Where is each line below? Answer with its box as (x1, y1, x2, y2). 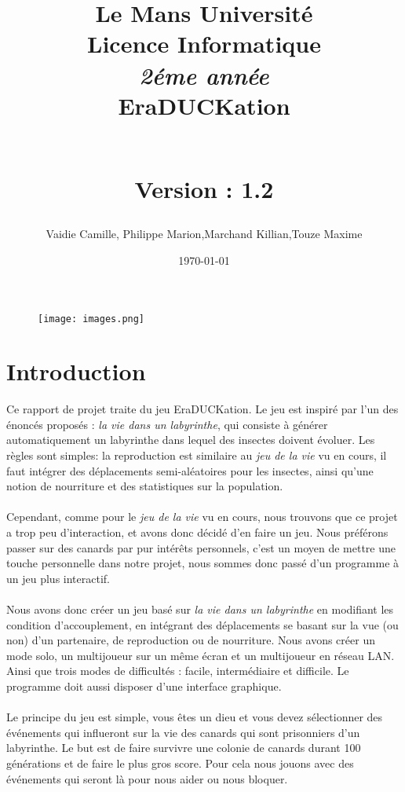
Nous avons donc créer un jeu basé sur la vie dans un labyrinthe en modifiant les (6, 601, 394, 617)
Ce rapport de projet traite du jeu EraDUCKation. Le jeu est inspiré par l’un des (6, 401, 399, 417)
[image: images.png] (38, 313, 145, 324)
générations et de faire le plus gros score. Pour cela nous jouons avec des (6, 754, 354, 771)
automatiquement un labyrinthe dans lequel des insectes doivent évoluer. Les (6, 431, 375, 448)
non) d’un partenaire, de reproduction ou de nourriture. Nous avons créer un (6, 632, 375, 648)
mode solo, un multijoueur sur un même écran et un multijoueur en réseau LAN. (6, 647, 395, 663)
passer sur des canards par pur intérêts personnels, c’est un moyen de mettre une (6, 539, 396, 555)
